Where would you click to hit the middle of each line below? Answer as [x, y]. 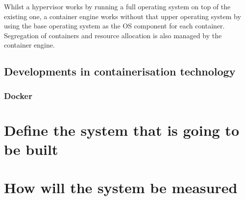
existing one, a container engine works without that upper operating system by [122, 16]
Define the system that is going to [122, 130]
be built [31, 149]
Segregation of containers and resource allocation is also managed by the [113, 35]
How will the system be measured [121, 187]
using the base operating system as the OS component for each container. [114, 26]
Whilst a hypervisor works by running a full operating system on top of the [117, 6]
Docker [18, 95]
